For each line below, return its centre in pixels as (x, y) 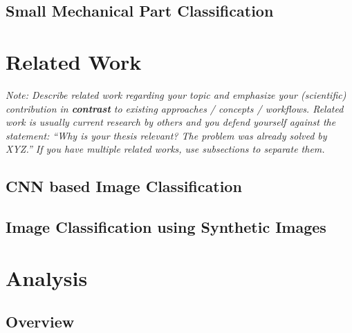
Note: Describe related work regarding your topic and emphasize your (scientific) (176, 94)
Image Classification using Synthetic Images (166, 227)
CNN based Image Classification (124, 186)
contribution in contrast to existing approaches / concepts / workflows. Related (175, 108)
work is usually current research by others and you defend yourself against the (171, 122)
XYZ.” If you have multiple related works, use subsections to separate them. (165, 149)
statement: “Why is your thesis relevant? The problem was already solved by (166, 135)
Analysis (47, 277)
